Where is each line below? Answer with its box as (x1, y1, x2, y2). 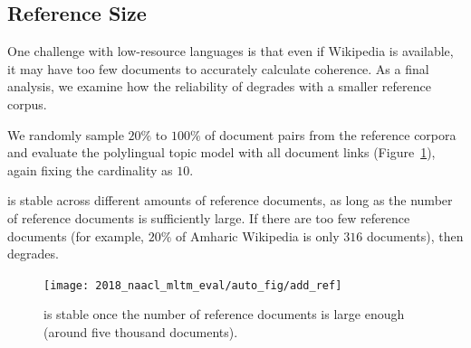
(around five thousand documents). (43, 322, 238, 341)
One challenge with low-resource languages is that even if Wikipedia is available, (7, 42, 454, 61)
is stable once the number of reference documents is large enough (43, 305, 405, 324)
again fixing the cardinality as (7, 160, 173, 179)
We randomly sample (7, 125, 124, 144)
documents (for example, (7, 226, 145, 245)
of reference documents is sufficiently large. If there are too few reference (7, 208, 410, 227)
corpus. (7, 94, 47, 113)
